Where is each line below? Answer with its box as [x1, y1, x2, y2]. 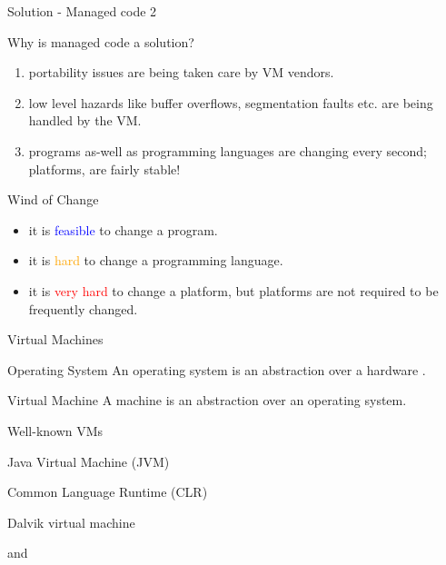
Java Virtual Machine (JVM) [7, 451, 170, 471]
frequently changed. [28, 299, 138, 318]
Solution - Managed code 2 [7, 2, 157, 20]
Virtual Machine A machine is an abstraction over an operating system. [7, 391, 407, 410]
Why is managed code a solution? [7, 32, 194, 51]
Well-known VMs [7, 421, 104, 440]
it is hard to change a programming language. [28, 251, 283, 270]
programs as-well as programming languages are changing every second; [28, 141, 427, 160]
